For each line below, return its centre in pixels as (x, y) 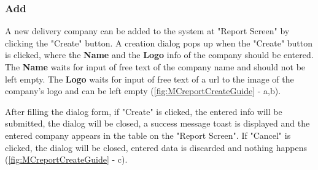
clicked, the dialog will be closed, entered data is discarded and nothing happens (156, 147)
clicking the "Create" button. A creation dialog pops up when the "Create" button (159, 42)
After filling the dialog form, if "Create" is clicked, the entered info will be (144, 111)
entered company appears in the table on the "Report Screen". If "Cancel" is (148, 135)
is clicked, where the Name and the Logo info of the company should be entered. (159, 55)
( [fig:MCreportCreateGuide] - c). (66, 159)
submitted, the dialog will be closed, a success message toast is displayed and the (157, 123)
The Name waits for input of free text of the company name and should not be (155, 67)
